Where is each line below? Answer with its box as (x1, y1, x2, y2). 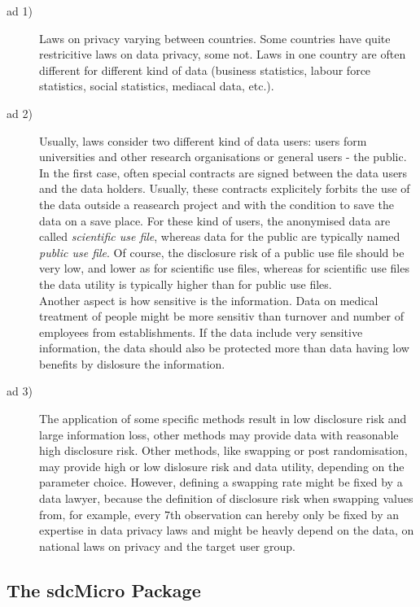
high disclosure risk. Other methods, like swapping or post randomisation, (39, 442, 408, 459)
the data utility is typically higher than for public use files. (39, 275, 332, 292)
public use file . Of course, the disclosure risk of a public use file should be (39, 243, 405, 260)
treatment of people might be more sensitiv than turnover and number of (39, 308, 404, 325)
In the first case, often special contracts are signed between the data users (39, 164, 408, 181)
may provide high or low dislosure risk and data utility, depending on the (39, 457, 405, 474)
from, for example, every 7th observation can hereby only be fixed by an (39, 505, 400, 522)
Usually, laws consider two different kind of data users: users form (39, 132, 367, 149)
